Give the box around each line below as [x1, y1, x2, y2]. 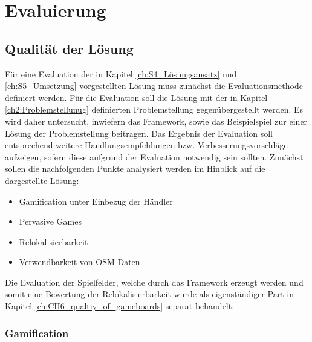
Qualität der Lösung [5, 39, 134, 58]
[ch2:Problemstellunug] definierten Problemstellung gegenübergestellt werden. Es [5, 103, 304, 116]
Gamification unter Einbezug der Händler [19, 194, 173, 207]
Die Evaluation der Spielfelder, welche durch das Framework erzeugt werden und [5, 275, 304, 288]
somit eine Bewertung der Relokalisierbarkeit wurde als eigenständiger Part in [5, 288, 294, 300]
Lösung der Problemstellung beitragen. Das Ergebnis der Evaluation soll [5, 127, 273, 139]
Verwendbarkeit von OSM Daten [19, 255, 140, 268]
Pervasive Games [19, 215, 82, 228]
